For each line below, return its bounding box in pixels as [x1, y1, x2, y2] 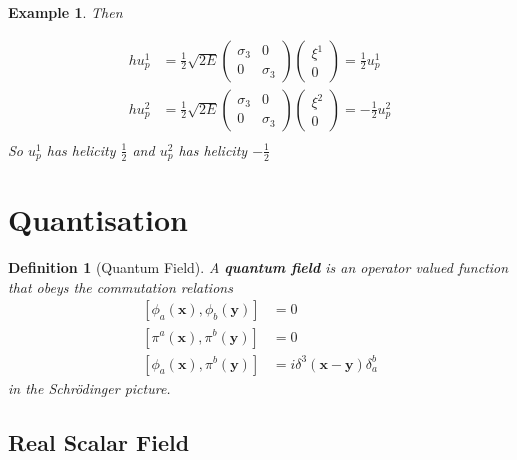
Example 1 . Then [8, 2, 123, 22]
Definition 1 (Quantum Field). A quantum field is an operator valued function [8, 257, 509, 278]
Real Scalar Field [8, 426, 190, 457]
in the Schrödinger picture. [8, 377, 171, 398]
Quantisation [8, 199, 188, 240]
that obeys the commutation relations [8, 276, 233, 297]
